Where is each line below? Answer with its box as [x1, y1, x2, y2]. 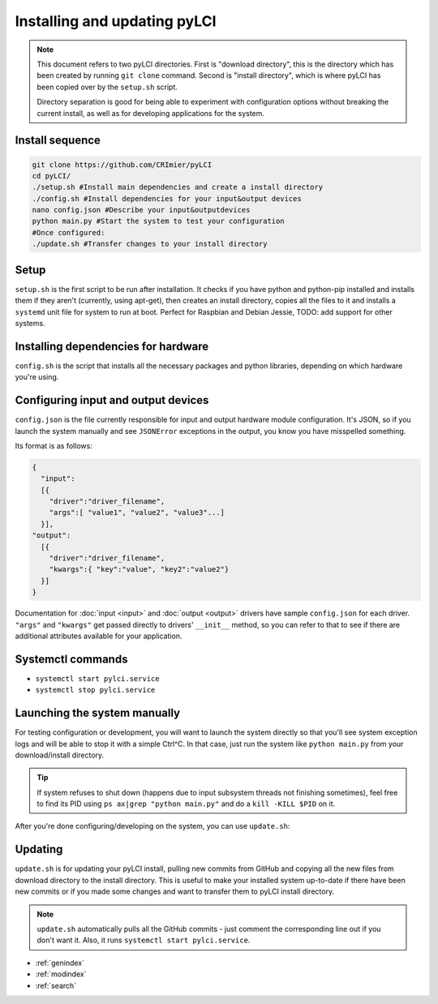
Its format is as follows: [15, 440, 92, 450]
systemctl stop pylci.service [35, 685, 156, 695]
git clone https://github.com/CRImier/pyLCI [32, 160, 213, 169]
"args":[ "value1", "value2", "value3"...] [49, 508, 225, 517]
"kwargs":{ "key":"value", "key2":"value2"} [49, 564, 230, 574]
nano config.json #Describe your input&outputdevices [32, 205, 251, 215]
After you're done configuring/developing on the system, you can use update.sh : [15, 822, 290, 831]
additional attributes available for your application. [15, 631, 182, 641]
